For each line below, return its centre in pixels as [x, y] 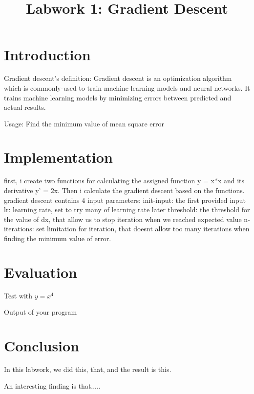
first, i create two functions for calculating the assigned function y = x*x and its [124, 181]
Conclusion [42, 346]
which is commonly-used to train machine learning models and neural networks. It [127, 87]
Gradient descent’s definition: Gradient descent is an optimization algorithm [118, 78]
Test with [18, 295]
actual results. [25, 107]
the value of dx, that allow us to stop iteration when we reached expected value [123, 219]
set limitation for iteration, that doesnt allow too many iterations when [143, 229]
